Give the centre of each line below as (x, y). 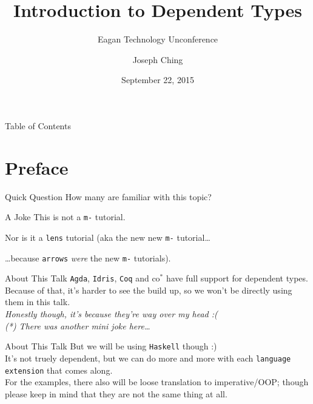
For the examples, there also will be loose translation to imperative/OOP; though (157, 382)
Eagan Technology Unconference (158, 39)
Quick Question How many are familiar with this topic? (108, 196)
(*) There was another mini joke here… (78, 325)
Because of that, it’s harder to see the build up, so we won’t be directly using (149, 290)
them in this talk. (38, 302)
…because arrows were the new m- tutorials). (88, 258)
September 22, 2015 (158, 80)
